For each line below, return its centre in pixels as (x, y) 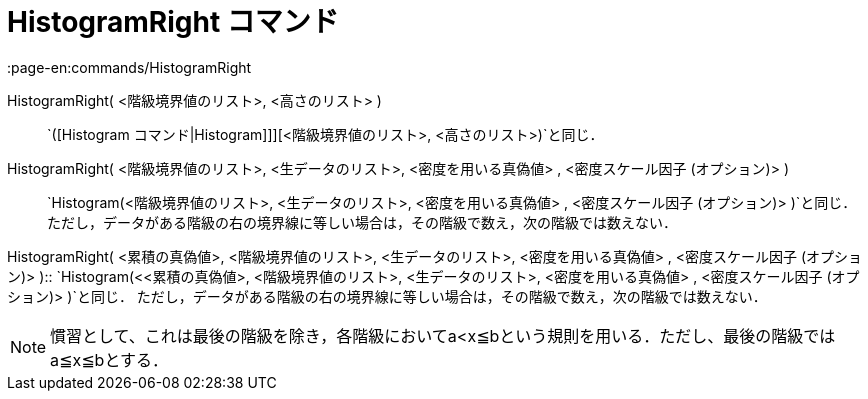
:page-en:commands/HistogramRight (129, 67)
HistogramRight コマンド (173, 22)
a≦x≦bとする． (109, 359)
